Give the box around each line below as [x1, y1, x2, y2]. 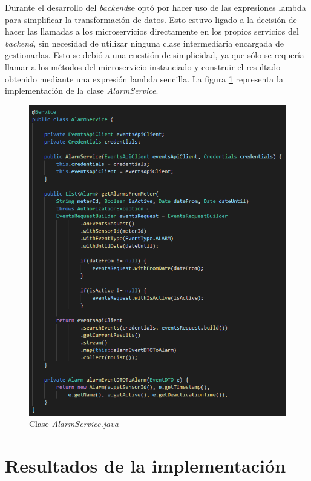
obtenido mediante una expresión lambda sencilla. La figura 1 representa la [5, 72, 283, 85]
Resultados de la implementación [5, 453, 286, 478]
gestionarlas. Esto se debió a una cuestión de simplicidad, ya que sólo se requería [5, 48, 304, 61]
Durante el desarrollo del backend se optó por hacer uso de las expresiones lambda [5, 1, 306, 13]
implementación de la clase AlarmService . [5, 84, 159, 97]
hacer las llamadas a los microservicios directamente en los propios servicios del [5, 25, 299, 38]
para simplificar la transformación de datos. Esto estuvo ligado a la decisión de [5, 13, 297, 25]
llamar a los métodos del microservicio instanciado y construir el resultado [5, 60, 281, 73]
